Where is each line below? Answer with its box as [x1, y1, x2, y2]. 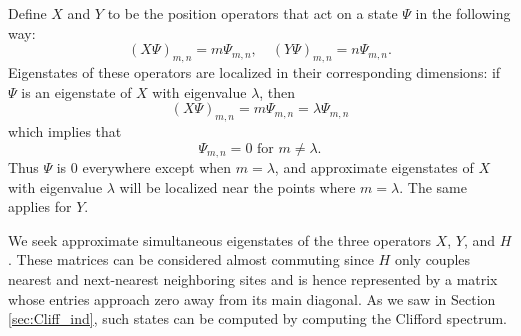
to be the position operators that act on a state [107, 3, 398, 23]
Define [8, 3, 47, 23]
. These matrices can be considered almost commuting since [8, 249, 374, 270]
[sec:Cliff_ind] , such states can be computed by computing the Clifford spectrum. [8, 308, 508, 329]
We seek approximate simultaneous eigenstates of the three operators [8, 229, 431, 250]
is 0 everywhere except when [56, 157, 232, 178]
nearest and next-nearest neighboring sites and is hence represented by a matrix [8, 268, 498, 289]
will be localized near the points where [119, 176, 356, 197]
